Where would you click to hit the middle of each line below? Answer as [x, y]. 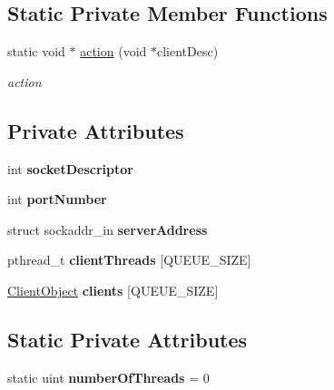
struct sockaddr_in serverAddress [108, 229]
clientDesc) [188, 51]
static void [36, 51]
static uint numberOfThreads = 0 [108, 377]
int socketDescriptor [70, 168]
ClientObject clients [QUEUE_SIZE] [113, 290]
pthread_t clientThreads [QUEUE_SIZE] [129, 260]
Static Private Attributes [128, 339]
